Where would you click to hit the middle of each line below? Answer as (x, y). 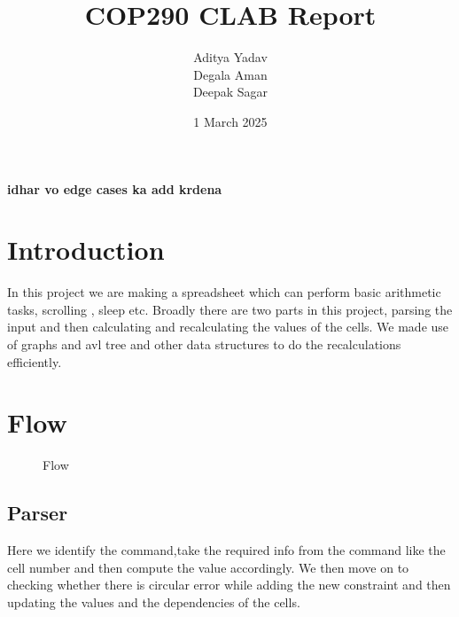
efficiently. (35, 361)
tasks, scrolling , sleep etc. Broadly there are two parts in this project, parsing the (230, 309)
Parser (38, 513)
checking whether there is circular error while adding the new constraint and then (229, 585)
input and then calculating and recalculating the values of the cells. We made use (228, 327)
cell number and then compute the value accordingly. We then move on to (208, 567)
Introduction (86, 250)
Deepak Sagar (230, 92)
